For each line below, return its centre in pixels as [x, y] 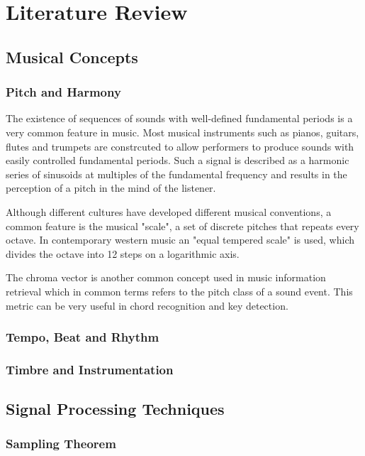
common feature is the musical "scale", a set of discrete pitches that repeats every [182, 226]
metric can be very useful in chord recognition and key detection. [147, 305]
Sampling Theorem [61, 444]
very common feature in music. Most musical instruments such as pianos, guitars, [182, 132]
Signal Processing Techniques [115, 409]
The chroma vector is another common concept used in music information [166, 277]
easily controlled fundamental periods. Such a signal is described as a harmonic [178, 160]
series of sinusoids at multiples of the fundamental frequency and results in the [176, 174]
